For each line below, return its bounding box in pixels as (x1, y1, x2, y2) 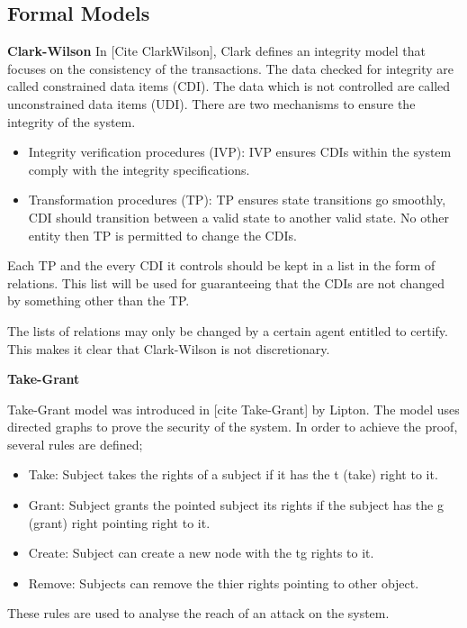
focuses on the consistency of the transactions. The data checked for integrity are (7, 59, 454, 77)
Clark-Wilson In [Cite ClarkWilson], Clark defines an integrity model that (7, 41, 427, 60)
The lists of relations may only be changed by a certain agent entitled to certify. (7, 321, 448, 340)
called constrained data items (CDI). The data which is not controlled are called (7, 77, 451, 96)
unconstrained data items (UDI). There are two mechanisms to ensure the (7, 94, 416, 113)
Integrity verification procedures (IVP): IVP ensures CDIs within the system (28, 142, 452, 161)
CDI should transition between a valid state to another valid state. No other (28, 207, 450, 226)
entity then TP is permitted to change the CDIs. (28, 225, 297, 244)
